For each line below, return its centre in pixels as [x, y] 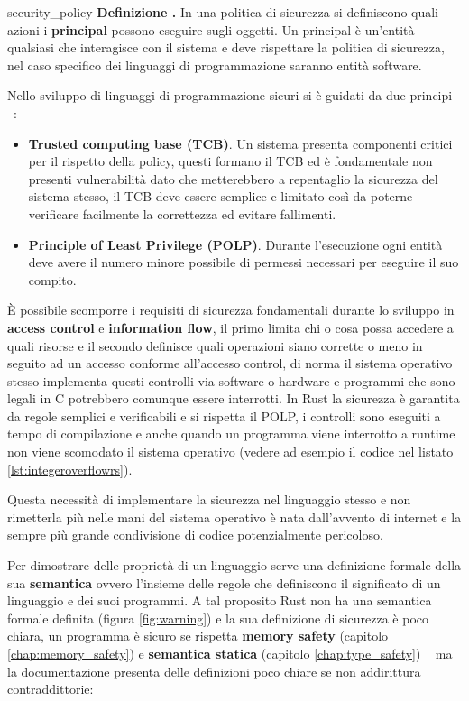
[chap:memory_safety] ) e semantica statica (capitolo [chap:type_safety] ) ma [230, 653]
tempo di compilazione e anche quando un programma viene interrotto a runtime [231, 434]
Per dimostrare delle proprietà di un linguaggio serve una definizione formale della [234, 565]
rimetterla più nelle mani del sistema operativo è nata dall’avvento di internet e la [234, 517]
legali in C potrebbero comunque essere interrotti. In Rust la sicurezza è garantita [234, 398]
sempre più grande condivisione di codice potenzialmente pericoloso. [195, 535]
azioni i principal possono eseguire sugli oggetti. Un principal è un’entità [211, 29]
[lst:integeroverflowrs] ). [70, 469]
